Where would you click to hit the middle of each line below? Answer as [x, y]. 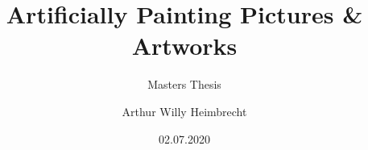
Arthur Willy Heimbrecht [184, 111]
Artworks [184, 46]
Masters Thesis [184, 84]
